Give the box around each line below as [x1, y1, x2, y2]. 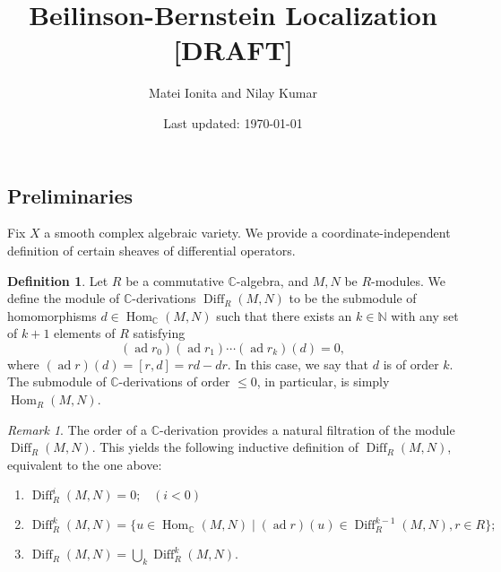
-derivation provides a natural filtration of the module [159, 420, 455, 438]
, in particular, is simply [256, 372, 390, 391]
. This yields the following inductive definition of [91, 438, 358, 456]
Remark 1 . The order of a [7, 420, 147, 438]
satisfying [133, 324, 186, 342]
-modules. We [371, 271, 446, 290]
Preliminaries [7, 181, 134, 209]
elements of [54, 324, 116, 342]
